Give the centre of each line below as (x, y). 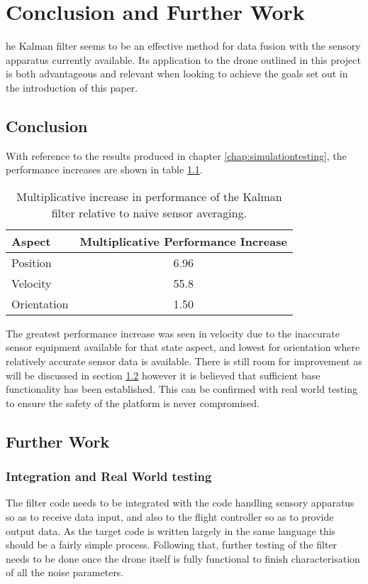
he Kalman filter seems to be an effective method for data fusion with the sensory (183, 46)
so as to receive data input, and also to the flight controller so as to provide (170, 517)
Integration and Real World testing (109, 476)
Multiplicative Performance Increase (183, 241)
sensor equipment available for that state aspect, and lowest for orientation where (183, 347)
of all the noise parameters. (65, 572)
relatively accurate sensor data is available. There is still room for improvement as (184, 361)
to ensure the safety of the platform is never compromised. (133, 402)
